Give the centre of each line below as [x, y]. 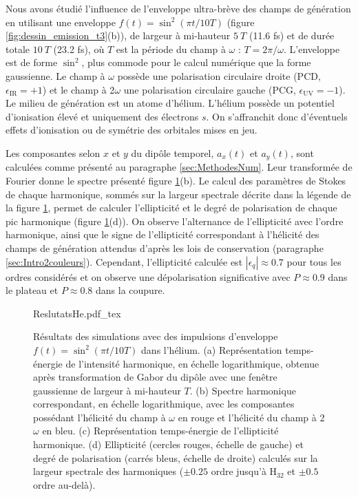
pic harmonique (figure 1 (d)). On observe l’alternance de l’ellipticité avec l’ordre [175, 221]
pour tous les [314, 261]
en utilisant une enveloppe [61, 22]
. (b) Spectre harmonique [243, 390]
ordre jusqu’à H [244, 471]
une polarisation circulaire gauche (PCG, [210, 89]
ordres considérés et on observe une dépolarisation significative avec [148, 276]
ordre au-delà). [64, 484]
